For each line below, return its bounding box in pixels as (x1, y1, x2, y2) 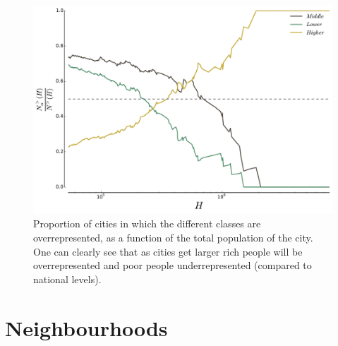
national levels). (33, 271, 102, 286)
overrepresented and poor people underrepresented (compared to (33, 258, 312, 273)
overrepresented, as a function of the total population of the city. (33, 230, 313, 244)
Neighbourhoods (5, 313, 168, 342)
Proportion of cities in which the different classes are (33, 216, 261, 231)
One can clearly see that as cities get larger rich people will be (33, 244, 303, 258)
